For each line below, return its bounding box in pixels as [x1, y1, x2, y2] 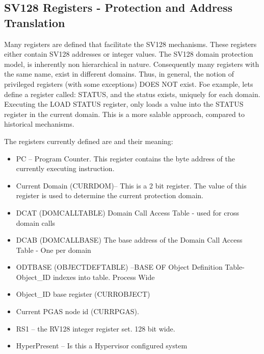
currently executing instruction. [16, 163, 115, 174]
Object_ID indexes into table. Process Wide [16, 271, 155, 282]
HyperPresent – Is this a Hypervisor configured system [16, 340, 188, 351]
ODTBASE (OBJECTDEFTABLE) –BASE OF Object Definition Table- [16, 262, 245, 272]
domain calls [16, 217, 56, 228]
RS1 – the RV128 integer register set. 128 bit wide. [16, 323, 175, 334]
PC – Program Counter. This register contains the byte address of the [16, 153, 235, 163]
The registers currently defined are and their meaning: [4, 135, 173, 146]
